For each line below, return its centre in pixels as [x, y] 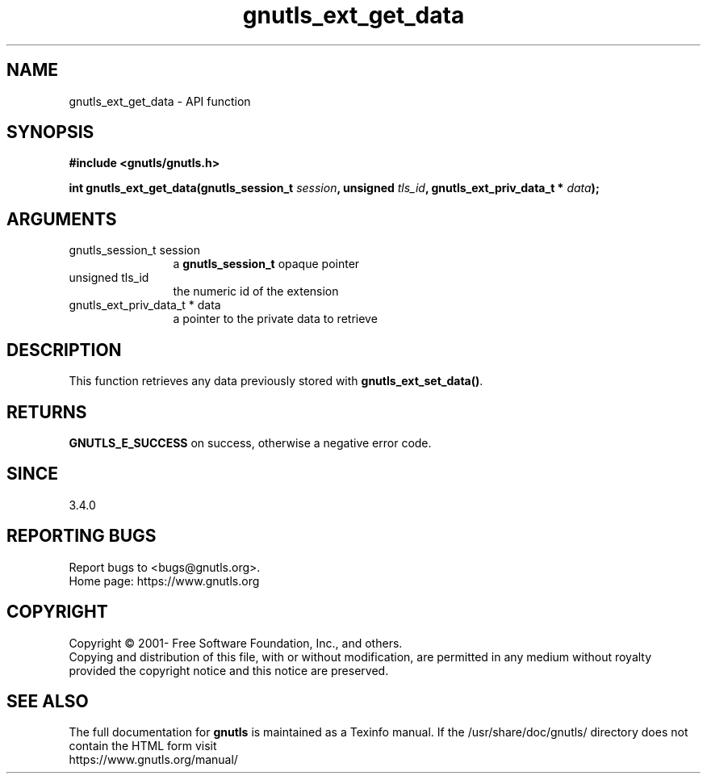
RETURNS [47, 412]
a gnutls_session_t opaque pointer [266, 264]
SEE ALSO [48, 701]
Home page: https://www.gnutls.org [164, 581]
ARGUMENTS [62, 219]
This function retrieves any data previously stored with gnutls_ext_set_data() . [276, 381]
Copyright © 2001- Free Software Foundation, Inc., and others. [236, 643]
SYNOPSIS [50, 132]
